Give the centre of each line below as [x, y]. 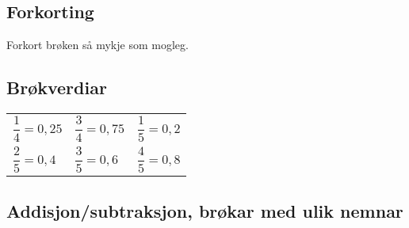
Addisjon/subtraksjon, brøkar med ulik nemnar [205, 210]
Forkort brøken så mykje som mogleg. [97, 45]
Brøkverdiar [57, 87]
